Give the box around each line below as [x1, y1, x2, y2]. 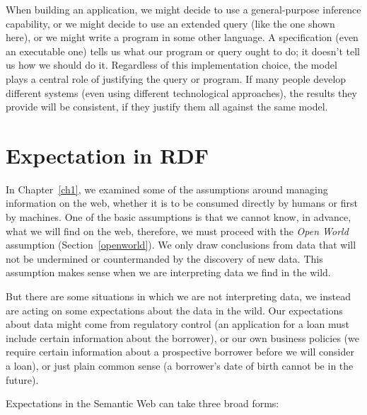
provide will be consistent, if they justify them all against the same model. [6, 99, 328, 114]
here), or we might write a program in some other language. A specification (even [6, 30, 359, 45]
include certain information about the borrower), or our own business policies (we [6, 330, 359, 345]
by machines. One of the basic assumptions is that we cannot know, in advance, [6, 210, 351, 224]
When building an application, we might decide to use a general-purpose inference [6, 2, 361, 16]
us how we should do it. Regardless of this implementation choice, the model [6, 57, 337, 72]
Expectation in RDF [6, 140, 209, 169]
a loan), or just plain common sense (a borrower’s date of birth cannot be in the [6, 358, 354, 373]
